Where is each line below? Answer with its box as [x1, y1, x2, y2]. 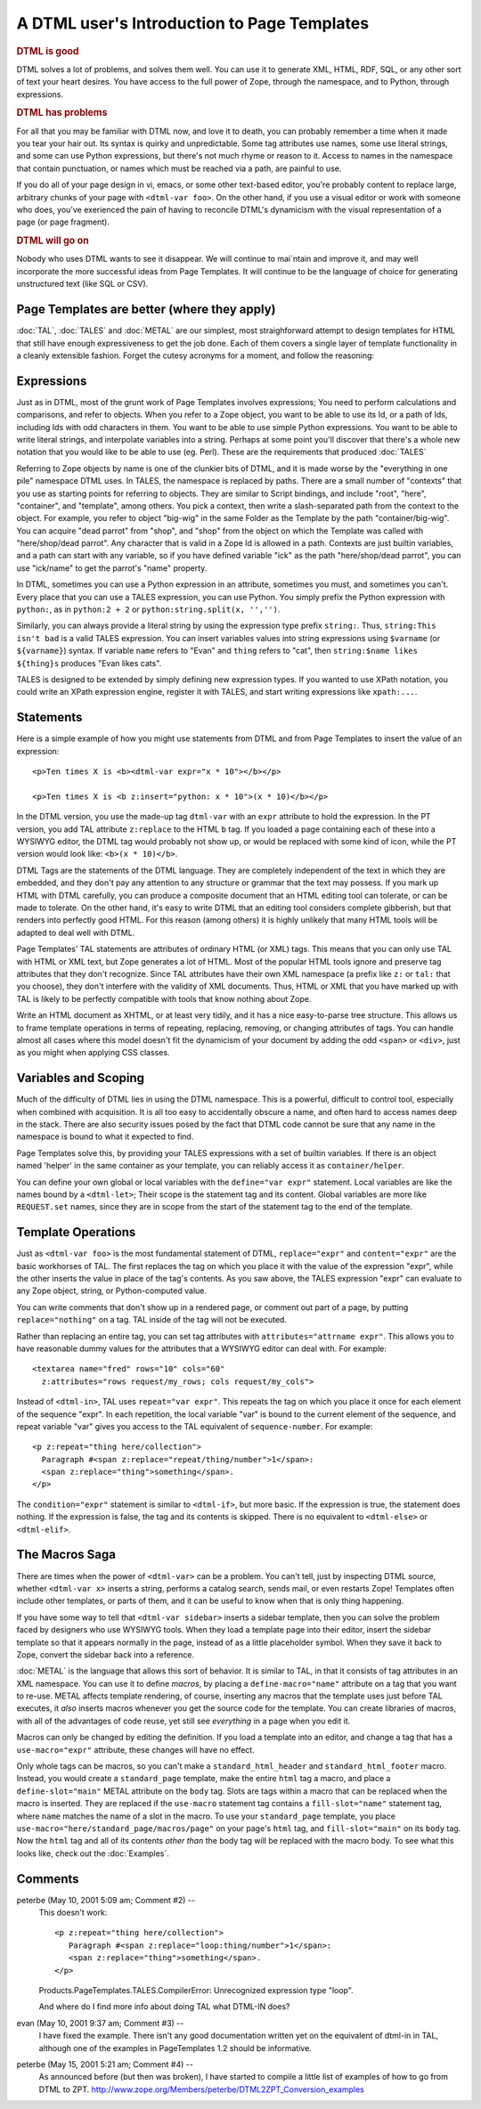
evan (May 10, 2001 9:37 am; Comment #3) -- [16, 2017, 184, 2028]
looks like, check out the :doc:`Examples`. [16, 1848, 169, 1859]
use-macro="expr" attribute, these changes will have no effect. [16, 1744, 256, 1755]
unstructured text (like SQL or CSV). [16, 279, 149, 289]
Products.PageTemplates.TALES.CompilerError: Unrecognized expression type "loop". [38, 1985, 354, 1995]
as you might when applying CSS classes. [16, 1047, 170, 1058]
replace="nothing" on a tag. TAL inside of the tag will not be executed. [16, 1315, 287, 1325]
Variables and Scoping [16, 1071, 145, 1086]
